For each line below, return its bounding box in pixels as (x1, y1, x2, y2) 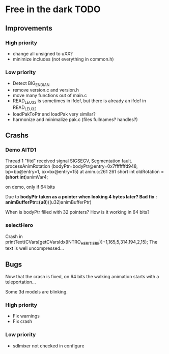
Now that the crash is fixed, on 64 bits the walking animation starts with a (5, 274, 159, 280)
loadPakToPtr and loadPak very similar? (12, 111, 96, 117)
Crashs (5, 131, 29, 139)
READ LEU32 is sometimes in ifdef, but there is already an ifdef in (12, 98, 146, 105)
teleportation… (5, 279, 36, 285)
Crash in (5, 233, 23, 240)
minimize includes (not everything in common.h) (12, 56, 114, 62)
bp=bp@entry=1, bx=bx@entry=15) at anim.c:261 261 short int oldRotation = (5, 169, 164, 175)
